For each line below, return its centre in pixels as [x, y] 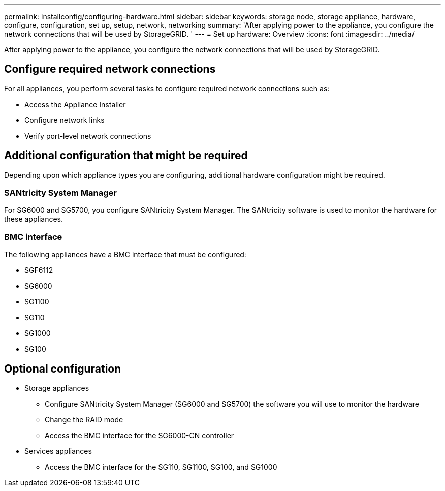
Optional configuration [63, 369]
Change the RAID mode [84, 420]
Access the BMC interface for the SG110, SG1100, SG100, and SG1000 [161, 467]
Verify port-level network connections [88, 136]
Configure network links [65, 120]
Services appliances [58, 451]
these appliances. [34, 219]
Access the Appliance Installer [75, 104]
